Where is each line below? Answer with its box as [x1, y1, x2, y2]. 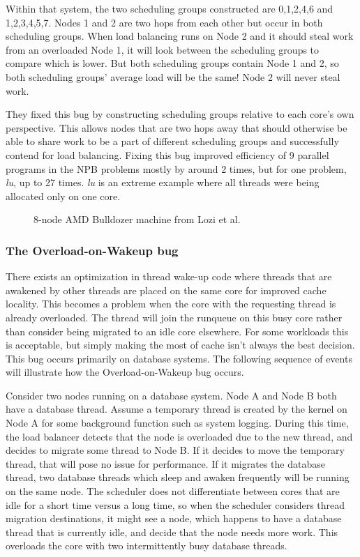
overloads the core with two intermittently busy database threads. [6, 538, 287, 553]
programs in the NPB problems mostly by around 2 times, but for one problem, [6, 161, 347, 176]
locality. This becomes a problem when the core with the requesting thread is [6, 296, 336, 311]
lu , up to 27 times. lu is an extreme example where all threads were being [6, 175, 320, 190]
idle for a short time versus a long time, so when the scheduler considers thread [6, 497, 345, 512]
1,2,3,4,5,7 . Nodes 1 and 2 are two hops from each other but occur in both [6, 15, 323, 29]
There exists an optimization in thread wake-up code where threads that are [6, 269, 332, 284]
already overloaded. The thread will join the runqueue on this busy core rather [6, 310, 343, 324]
